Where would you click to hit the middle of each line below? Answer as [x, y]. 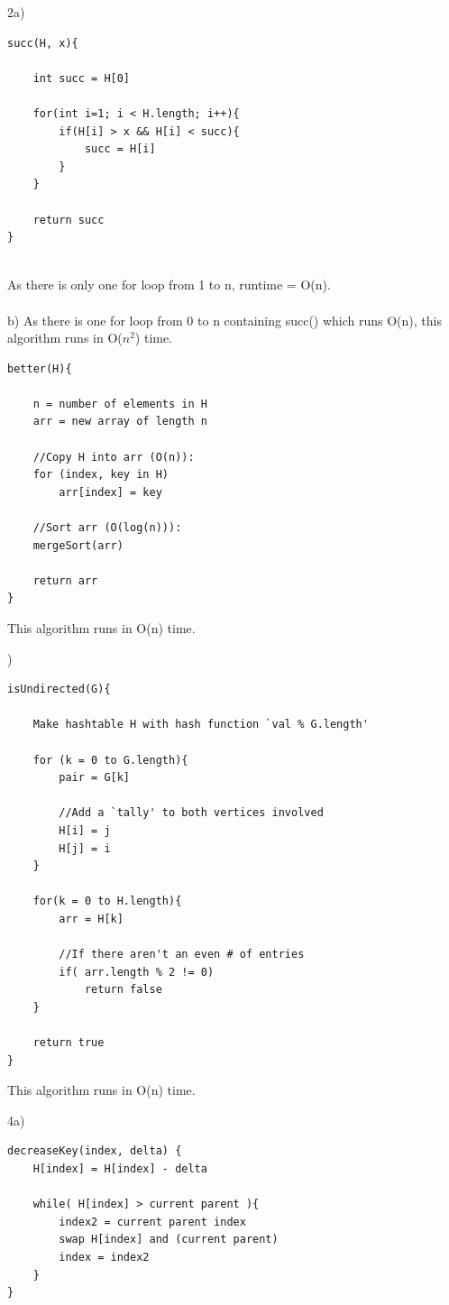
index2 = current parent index [152, 1222]
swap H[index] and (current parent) [169, 1240]
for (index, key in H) [101, 475]
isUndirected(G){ [59, 689]
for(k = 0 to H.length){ [107, 901]
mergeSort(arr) [78, 545]
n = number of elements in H [120, 404]
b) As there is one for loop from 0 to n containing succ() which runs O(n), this [224, 320]
